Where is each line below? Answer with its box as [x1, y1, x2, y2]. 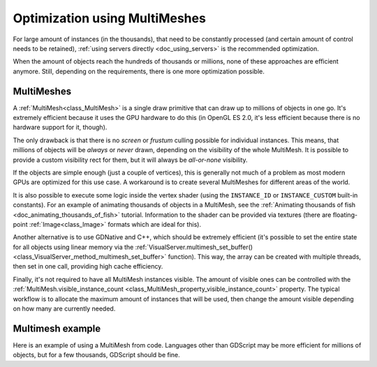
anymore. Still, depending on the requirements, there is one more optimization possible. [13, 67, 265, 75]
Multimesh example [13, 322, 101, 334]
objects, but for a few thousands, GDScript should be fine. [13, 351, 181, 359]
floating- [332, 210, 358, 219]
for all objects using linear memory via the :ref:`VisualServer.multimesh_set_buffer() [13, 243, 253, 251]
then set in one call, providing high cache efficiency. [13, 262, 163, 271]
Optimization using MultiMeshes [13, 10, 206, 26]
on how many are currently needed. [13, 304, 116, 313]
